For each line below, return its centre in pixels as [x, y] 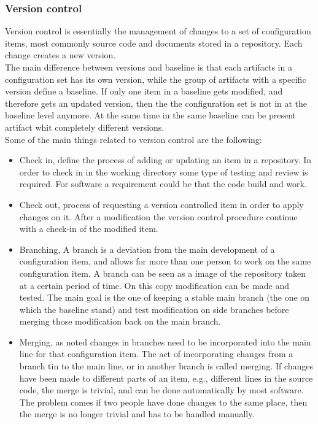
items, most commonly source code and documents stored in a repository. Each [154, 43]
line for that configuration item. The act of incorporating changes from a [156, 354]
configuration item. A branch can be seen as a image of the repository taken [163, 273]
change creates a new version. [60, 55]
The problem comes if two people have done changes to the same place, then [163, 402]
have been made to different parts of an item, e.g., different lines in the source [166, 378]
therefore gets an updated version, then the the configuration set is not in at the [156, 103]
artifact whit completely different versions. [85, 127]
